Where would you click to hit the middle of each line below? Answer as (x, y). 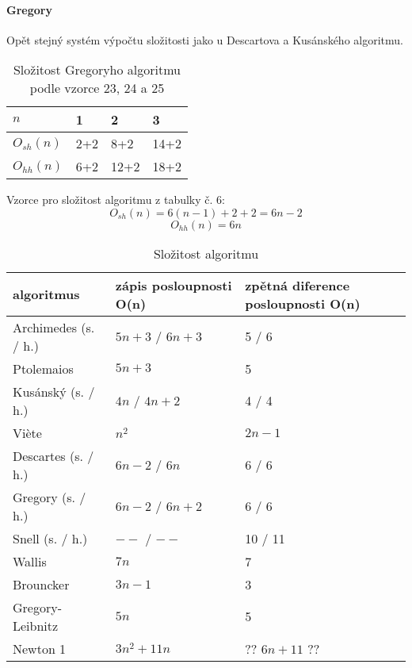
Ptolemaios (43, 368)
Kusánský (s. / (54, 391)
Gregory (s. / (50, 497)
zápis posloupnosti (174, 285)
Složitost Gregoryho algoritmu (97, 70)
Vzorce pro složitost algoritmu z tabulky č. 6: (116, 200)
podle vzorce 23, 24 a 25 (97, 88)
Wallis (30, 561)
